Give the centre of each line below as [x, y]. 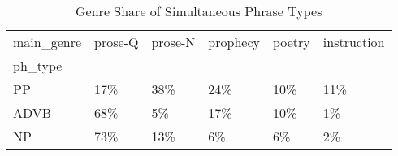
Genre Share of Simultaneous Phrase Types [199, 11]
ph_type [38, 65]
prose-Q [117, 42]
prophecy [234, 42]
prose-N [173, 42]
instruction [354, 42]
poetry [291, 42]
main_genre [48, 42]
